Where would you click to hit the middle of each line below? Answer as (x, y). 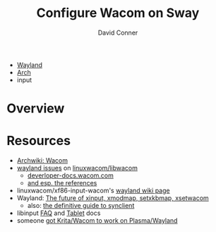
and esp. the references (62, 183)
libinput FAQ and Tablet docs (59, 213)
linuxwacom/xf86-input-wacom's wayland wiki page (93, 191)
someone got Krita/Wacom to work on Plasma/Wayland (97, 221)
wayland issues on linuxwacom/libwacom (77, 168)
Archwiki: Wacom (42, 161)
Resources (39, 141)
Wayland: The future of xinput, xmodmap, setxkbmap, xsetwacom (113, 198)
